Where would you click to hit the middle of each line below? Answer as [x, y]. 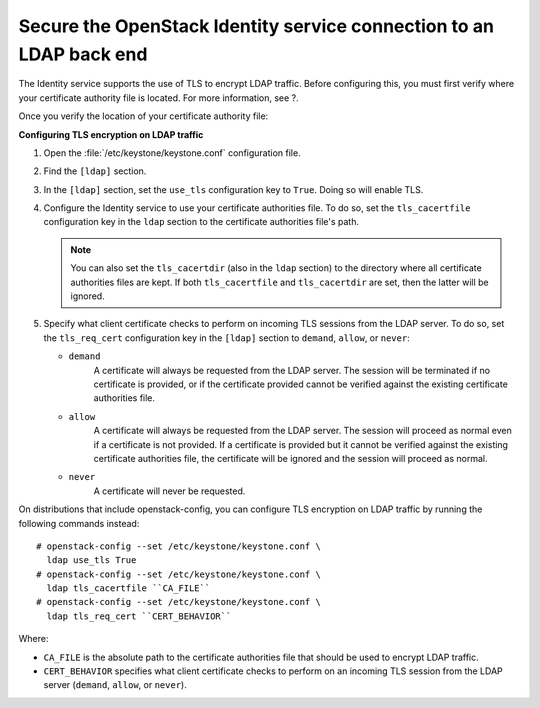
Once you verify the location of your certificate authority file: [143, 116]
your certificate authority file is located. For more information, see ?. [158, 97]
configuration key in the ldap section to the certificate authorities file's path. [201, 222]
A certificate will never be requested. [169, 491]
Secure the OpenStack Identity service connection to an [256, 26]
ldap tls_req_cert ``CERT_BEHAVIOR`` [139, 616]
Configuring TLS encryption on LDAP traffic [111, 134]
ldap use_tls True [91, 560]
